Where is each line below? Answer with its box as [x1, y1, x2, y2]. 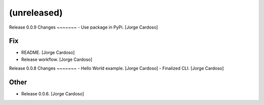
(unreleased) [9, 7, 63, 18]
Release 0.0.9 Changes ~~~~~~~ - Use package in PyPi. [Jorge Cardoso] [9, 24, 158, 30]
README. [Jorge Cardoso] [21, 50, 75, 55]
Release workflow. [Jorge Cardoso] [21, 56, 92, 62]
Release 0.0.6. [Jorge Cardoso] [21, 91, 84, 97]
